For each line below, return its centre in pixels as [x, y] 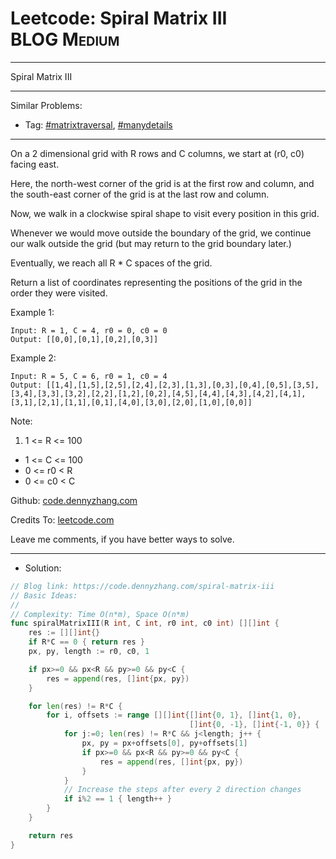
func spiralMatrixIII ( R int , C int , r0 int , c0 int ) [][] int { [145, 623]
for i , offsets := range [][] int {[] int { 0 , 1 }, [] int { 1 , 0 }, [174, 715]
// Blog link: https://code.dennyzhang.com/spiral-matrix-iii [142, 586]
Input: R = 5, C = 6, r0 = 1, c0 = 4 [89, 376]
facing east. [35, 164]
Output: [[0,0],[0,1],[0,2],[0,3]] [84, 339]
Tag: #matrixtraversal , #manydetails [98, 124]
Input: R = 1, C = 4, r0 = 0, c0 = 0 [89, 330]
